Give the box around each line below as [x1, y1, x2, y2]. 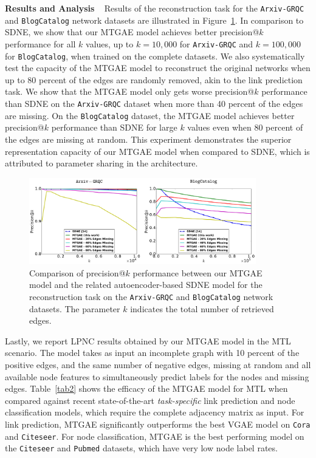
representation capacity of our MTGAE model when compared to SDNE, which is [5, 145, 310, 157]
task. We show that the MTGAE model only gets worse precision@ [5, 85, 255, 98]
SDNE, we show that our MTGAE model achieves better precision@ [5, 26, 259, 38]
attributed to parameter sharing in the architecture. [5, 157, 198, 169]
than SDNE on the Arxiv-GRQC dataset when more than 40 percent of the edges [5, 97, 303, 109]
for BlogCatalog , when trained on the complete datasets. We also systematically [5, 49, 305, 62]
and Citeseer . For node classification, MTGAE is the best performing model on [5, 429, 304, 442]
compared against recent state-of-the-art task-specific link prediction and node [5, 394, 295, 406]
